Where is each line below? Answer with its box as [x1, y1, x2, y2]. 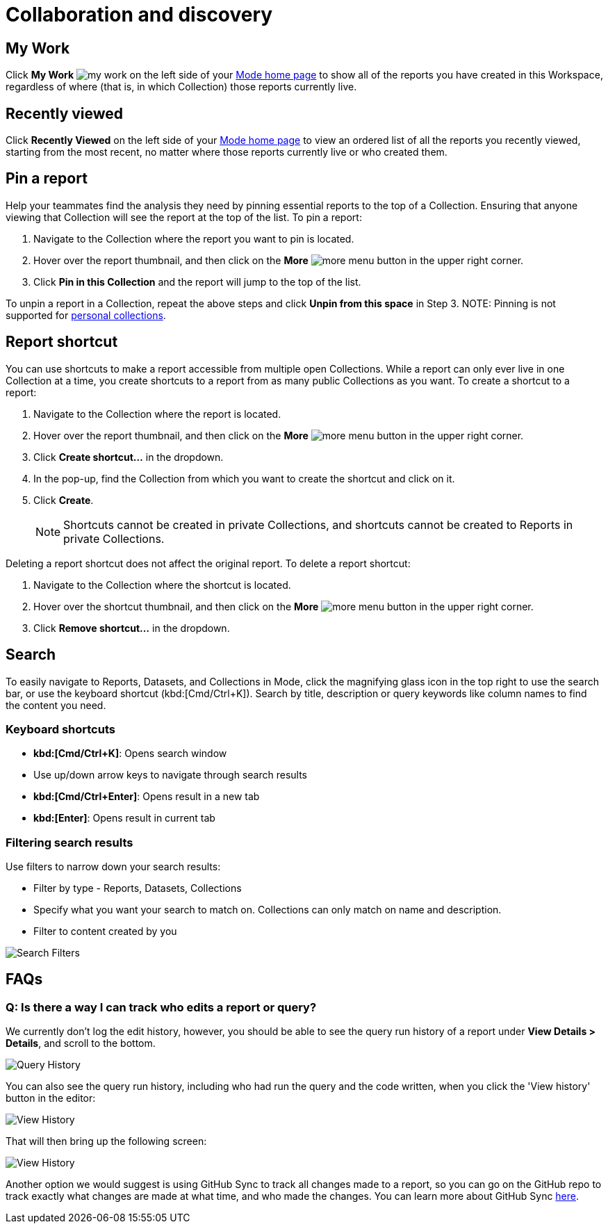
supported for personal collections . [6, 309, 166, 321]
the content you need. [6, 699, 106, 711]
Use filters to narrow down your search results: [6, 861, 221, 873]
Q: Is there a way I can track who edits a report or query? [6, 1000, 317, 1014]
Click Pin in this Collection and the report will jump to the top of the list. [33, 275, 361, 288]
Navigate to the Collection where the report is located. [33, 407, 281, 420]
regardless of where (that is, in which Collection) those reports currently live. [6, 81, 357, 93]
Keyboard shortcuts [6, 722, 115, 736]
